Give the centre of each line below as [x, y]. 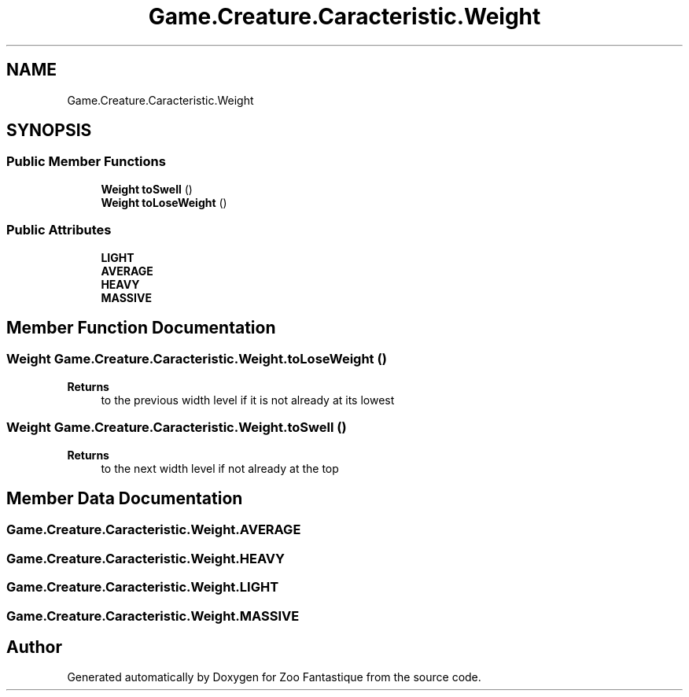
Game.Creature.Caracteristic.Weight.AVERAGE [154, 530]
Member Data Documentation [125, 498]
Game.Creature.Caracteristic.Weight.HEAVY [146, 558]
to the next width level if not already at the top [220, 468]
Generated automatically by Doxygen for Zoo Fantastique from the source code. [274, 677]
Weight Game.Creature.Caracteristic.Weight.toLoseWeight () [197, 359]
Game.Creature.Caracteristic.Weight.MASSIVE [153, 616]
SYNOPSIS [49, 131]
